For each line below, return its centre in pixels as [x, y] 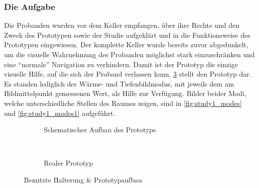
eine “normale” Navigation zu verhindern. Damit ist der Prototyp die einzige [121, 64]
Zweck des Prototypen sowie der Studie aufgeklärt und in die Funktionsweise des [127, 35]
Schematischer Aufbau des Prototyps [100, 130]
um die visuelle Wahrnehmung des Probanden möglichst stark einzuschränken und [129, 54]
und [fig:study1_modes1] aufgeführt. [60, 113]
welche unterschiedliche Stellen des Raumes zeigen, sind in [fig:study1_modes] [123, 103]
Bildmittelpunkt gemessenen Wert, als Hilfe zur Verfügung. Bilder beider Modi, [125, 93]
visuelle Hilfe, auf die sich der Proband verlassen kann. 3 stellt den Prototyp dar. [128, 74]
